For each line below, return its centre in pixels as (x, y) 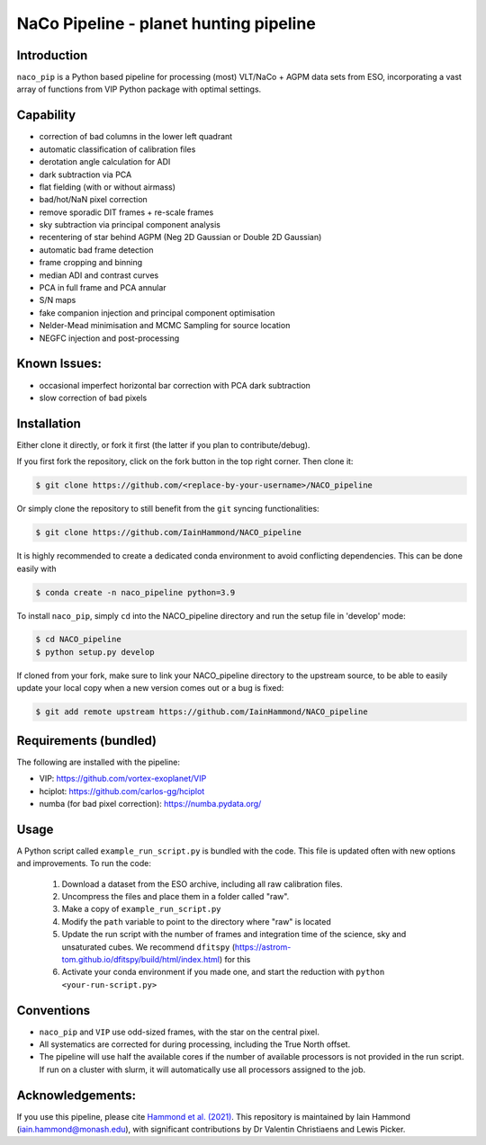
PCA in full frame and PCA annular (103, 288)
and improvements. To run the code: (84, 863)
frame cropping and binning (91, 263)
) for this (235, 959)
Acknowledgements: (76, 1095)
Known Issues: (59, 364)
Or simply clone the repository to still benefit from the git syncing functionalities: (168, 509)
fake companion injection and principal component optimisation (157, 313)
